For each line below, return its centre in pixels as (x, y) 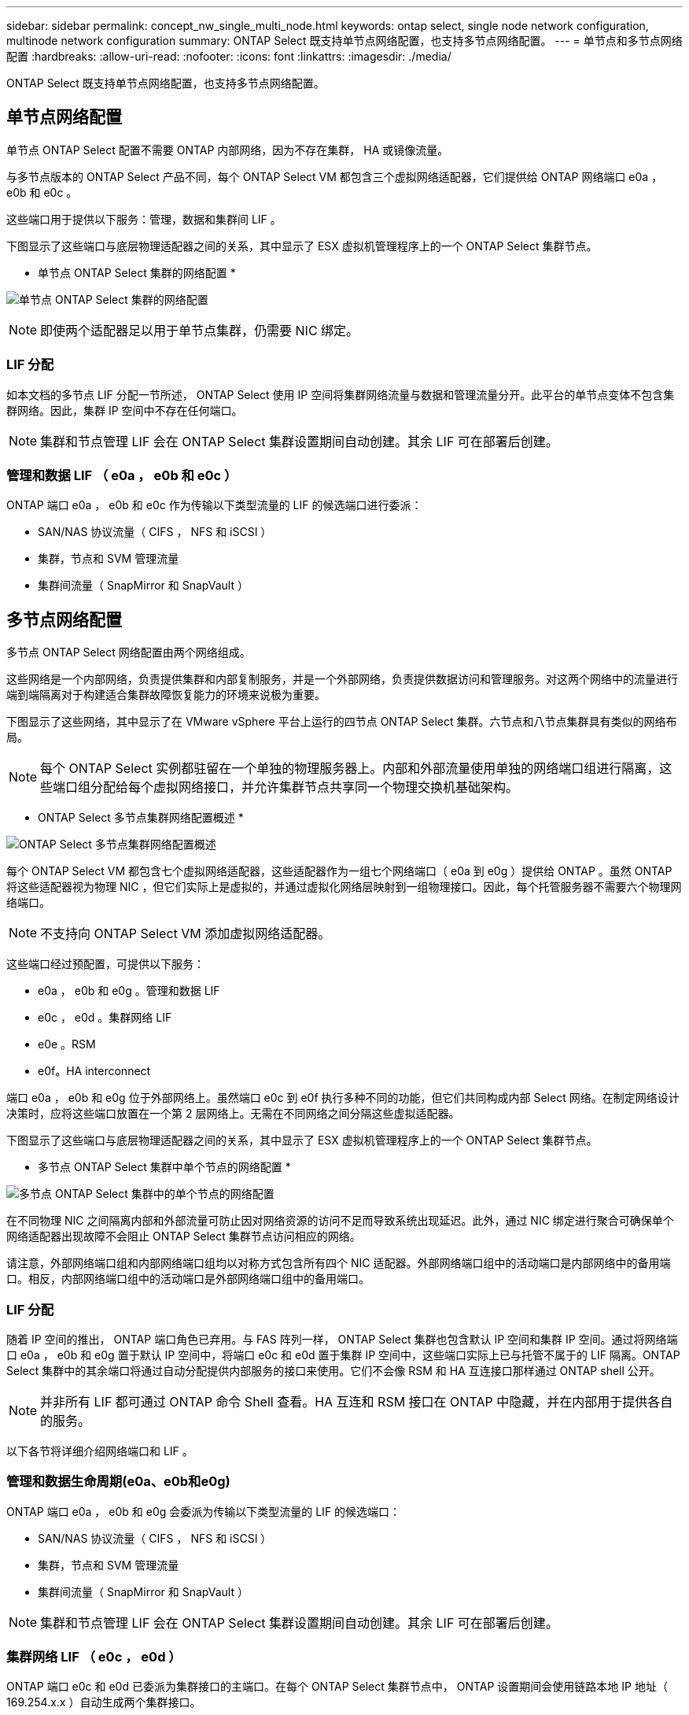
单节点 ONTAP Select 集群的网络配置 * (137, 272)
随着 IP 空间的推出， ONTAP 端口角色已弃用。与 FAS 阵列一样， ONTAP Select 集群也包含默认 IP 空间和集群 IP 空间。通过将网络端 (342, 1339)
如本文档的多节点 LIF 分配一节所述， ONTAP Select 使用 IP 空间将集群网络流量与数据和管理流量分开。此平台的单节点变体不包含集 (341, 394)
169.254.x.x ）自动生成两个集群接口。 (104, 1702)
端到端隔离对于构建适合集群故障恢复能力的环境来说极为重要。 (166, 695)
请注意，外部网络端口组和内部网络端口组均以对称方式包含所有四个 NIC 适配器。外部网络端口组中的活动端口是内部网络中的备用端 (339, 1263)
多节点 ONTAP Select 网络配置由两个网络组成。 (129, 652)
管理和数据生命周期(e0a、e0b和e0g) (118, 1482)
